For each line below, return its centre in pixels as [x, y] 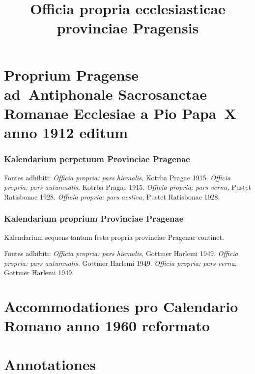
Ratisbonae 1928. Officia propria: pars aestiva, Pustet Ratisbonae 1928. [112, 196]
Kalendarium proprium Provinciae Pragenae [94, 218]
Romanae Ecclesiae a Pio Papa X [120, 113]
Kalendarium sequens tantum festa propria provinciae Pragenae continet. [114, 237]
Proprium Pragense [71, 74]
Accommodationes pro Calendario [121, 306]
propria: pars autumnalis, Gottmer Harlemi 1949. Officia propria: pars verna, [120, 263]
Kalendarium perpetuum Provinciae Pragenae [97, 159]
